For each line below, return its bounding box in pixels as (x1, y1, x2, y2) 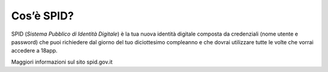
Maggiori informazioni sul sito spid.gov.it (11, 58, 113, 65)
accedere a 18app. (11, 47, 58, 54)
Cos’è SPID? (11, 9, 74, 22)
